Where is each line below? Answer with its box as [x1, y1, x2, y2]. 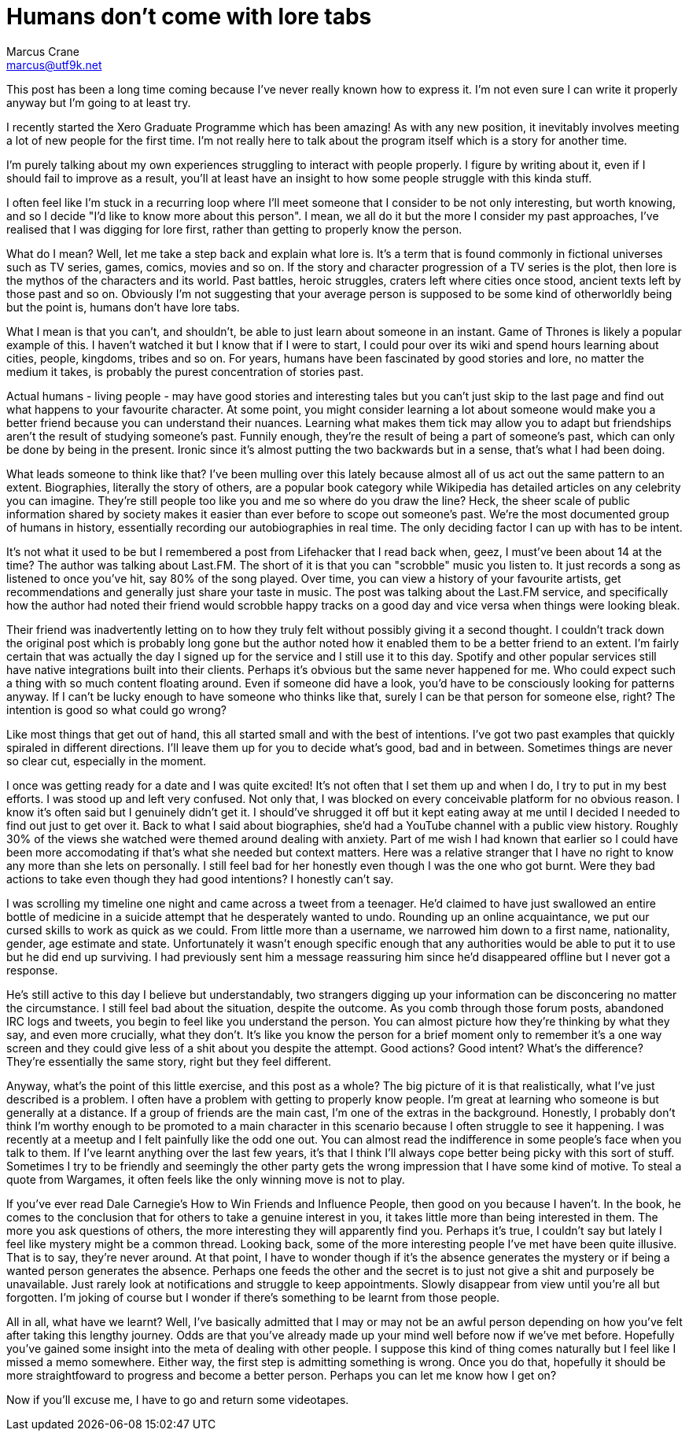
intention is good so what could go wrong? [6, 702, 227, 717]
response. [6, 963, 58, 977]
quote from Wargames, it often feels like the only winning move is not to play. [6, 1172, 405, 1186]
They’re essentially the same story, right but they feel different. [6, 1054, 332, 1068]
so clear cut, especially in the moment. [6, 754, 207, 768]
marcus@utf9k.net [6, 57, 102, 72]
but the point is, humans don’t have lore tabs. [6, 300, 240, 314]
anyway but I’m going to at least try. [6, 95, 191, 109]
